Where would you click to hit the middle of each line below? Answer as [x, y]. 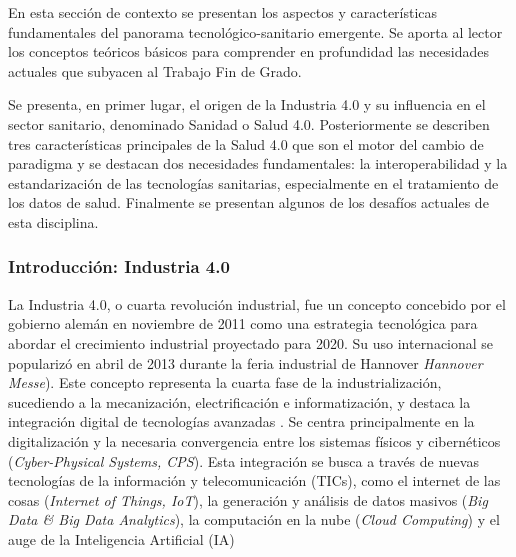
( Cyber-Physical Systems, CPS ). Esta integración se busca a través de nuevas [243, 460]
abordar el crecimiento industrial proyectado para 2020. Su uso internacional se [251, 342]
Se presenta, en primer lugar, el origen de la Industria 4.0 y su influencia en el [247, 104]
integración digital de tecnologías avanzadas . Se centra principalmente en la [241, 421]
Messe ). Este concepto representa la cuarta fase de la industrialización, [225, 382]
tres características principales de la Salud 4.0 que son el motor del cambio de [246, 143]
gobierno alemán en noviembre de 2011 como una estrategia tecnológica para [243, 323]
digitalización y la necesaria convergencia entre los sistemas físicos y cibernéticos [254, 440]
